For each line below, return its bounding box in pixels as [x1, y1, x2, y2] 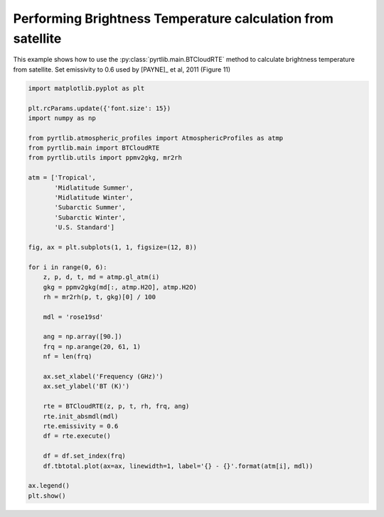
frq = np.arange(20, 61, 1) [43, 342, 142, 351]
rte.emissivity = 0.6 [43, 423, 119, 430]
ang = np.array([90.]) [43, 332, 122, 341]
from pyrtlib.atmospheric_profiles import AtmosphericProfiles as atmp [28, 134, 284, 142]
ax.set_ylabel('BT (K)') [43, 382, 130, 391]
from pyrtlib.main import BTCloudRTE [28, 144, 160, 152]
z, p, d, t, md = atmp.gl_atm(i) [43, 273, 160, 281]
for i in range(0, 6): [28, 263, 107, 271]
